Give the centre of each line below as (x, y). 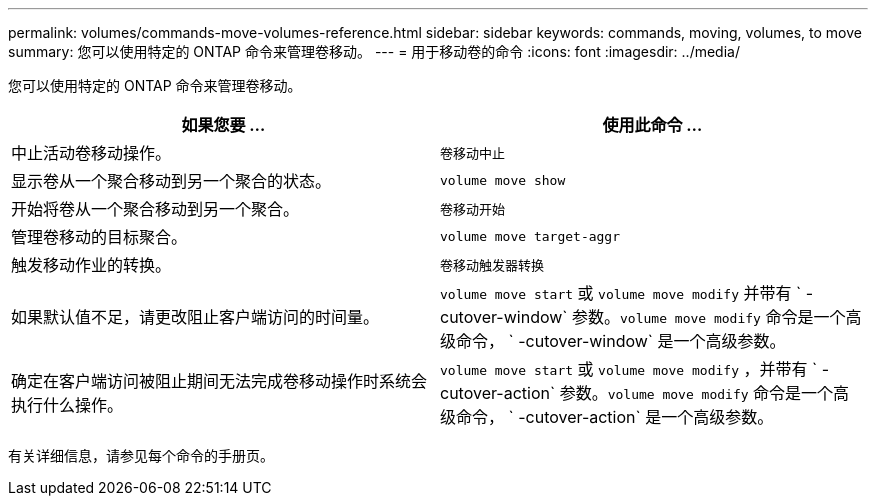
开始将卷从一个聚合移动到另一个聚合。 (155, 209)
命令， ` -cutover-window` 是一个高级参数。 (621, 341)
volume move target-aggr (530, 236)
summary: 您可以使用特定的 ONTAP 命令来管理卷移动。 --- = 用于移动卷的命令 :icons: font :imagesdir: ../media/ (374, 51)
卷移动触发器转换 (492, 265)
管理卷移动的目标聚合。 (99, 237)
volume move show (503, 180)
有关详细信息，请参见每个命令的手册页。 (141, 455)
